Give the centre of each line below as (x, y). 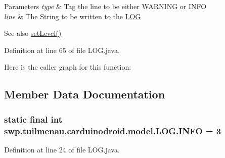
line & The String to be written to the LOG (73, 16)
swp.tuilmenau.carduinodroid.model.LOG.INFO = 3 (113, 130)
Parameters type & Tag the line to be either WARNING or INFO (105, 6)
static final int (33, 119)
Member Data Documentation (85, 94)
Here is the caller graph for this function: (68, 67)
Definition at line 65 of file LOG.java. (62, 50)
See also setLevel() (33, 33)
